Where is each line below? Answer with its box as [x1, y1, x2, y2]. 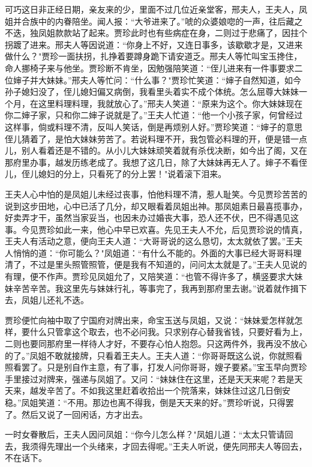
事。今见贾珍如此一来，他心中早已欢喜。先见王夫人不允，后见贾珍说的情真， [5, 223, 307, 235]
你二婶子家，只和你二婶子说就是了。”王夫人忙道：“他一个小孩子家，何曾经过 [5, 109, 303, 121]
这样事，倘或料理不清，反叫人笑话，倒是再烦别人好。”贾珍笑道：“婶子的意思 [5, 120, 303, 133]
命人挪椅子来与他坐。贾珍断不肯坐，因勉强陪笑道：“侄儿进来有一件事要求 [5, 61, 295, 74]
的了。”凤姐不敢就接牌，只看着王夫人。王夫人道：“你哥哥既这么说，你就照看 [5, 349, 303, 361]
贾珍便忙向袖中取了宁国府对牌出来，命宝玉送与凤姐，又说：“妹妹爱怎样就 [5, 313, 295, 326]
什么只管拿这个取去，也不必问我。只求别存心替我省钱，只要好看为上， [29, 325, 307, 338]
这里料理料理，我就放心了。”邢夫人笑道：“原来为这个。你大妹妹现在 [38, 97, 303, 109]
